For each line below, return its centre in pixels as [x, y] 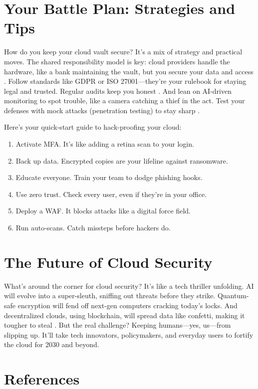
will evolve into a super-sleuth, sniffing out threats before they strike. [110, 295]
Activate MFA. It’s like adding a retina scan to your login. [105, 144]
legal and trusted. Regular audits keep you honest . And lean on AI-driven [118, 91]
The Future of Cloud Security [108, 262]
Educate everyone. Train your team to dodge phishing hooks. [109, 177]
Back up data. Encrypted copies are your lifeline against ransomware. [122, 160]
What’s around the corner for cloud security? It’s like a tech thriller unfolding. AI [129, 286]
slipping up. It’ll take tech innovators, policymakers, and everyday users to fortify [129, 334]
